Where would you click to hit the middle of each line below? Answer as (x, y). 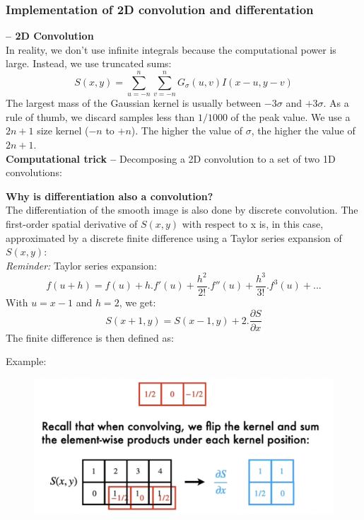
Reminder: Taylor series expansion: (81, 265)
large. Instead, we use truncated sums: (89, 63)
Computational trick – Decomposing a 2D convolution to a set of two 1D (171, 158)
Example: (26, 361)
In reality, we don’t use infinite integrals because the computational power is (171, 49)
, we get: (137, 302)
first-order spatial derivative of (72, 223)
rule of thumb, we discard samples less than (100, 116)
